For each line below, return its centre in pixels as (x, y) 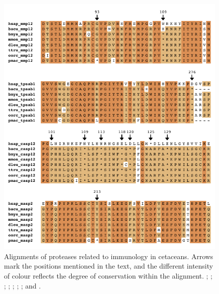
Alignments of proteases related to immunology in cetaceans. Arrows (109, 256)
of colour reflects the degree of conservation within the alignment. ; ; (108, 276)
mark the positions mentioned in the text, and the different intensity (109, 266)
